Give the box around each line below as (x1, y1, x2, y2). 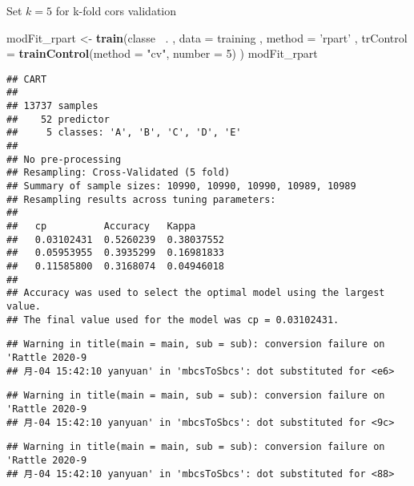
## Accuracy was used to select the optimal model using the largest (6, 287, 385, 299)
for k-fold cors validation (55, 2, 177, 18)
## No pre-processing (6, 153, 122, 165)
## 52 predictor (6, 113, 110, 125)
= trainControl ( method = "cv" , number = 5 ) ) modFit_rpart (6, 45, 318, 62)
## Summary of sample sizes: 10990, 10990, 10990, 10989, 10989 (6, 180, 356, 192)
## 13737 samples (6, 100, 98, 112)
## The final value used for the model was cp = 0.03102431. (6, 314, 340, 326)
